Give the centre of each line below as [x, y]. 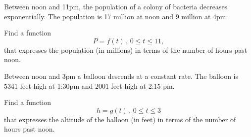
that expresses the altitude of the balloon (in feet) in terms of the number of [120, 119]
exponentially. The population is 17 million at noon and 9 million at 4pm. [116, 16]
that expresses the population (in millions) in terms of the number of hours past [126, 50]
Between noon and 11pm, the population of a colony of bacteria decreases [116, 6]
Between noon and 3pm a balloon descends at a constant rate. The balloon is [121, 76]
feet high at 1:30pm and [56, 86]
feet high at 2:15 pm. [143, 86]
